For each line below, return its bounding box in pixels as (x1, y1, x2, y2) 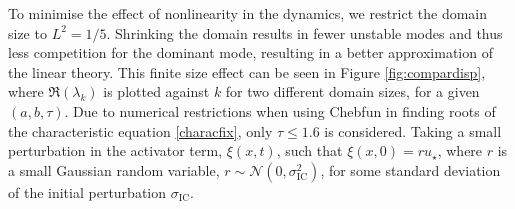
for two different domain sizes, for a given (225, 81, 480, 102)
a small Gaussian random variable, (8, 159, 220, 180)
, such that (276, 140, 343, 161)
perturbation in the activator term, (8, 140, 223, 161)
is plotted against (103, 81, 210, 102)
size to (8, 22, 47, 43)
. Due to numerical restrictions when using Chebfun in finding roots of (64, 100, 496, 121)
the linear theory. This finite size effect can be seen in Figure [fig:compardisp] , (8, 61, 486, 82)
